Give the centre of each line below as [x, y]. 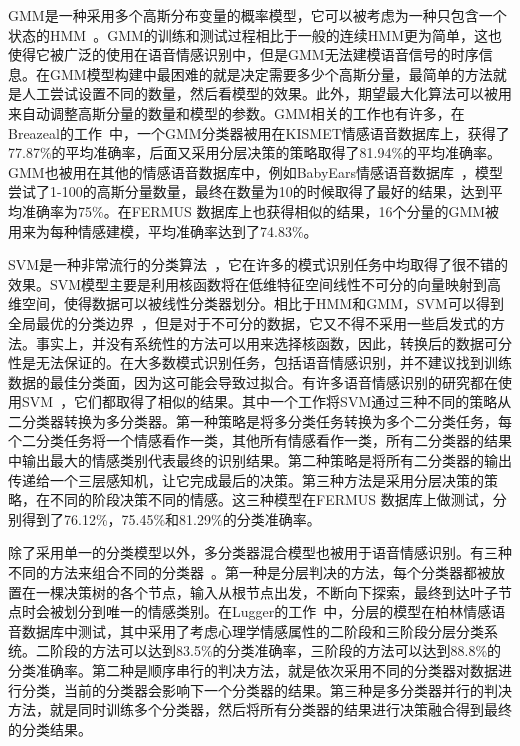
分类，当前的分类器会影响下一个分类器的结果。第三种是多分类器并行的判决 [266, 689]
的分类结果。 [50, 728]
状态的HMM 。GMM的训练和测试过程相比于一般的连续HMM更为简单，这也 [255, 34]
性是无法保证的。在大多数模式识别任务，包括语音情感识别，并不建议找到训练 [260, 362]
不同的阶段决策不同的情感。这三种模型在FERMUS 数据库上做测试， [271, 499]
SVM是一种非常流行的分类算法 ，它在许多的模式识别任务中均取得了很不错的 [258, 264]
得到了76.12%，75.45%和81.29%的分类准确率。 [171, 518]
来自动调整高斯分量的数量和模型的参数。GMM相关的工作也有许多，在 [236, 112]
